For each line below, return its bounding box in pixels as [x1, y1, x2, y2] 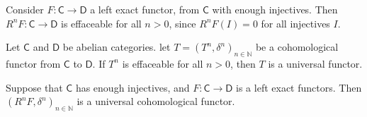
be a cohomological [255, 39, 339, 54]
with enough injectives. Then [212, 2, 338, 16]
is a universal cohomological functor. [77, 94, 235, 109]
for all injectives [261, 16, 330, 30]
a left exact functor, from [90, 2, 200, 16]
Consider [6, 2, 44, 16]
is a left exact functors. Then [236, 80, 362, 94]
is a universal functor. [268, 56, 363, 70]
